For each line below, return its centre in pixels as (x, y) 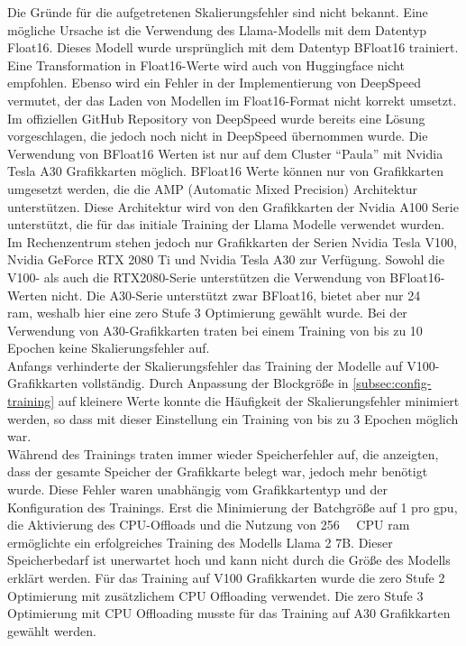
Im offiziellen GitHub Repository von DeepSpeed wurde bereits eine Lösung (216, 118)
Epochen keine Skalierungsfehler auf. (109, 348)
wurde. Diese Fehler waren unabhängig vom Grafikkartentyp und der (198, 489)
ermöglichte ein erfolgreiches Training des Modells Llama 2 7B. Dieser (200, 542)
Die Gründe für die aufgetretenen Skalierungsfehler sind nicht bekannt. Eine (218, 12)
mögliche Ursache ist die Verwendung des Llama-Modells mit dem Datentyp (217, 29)
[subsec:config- (392, 383)
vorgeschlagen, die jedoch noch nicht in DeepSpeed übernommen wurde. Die (218, 136)
